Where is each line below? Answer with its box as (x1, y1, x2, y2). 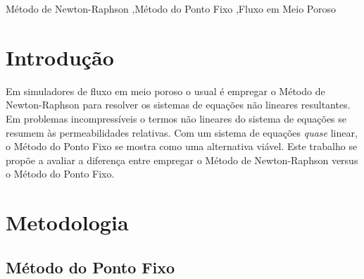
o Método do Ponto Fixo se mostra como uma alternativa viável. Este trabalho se (6, 139, 358, 154)
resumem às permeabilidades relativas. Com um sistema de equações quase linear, (6, 125, 358, 139)
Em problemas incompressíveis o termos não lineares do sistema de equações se (6, 111, 347, 125)
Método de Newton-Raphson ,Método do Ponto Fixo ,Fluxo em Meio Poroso (6, 1, 337, 15)
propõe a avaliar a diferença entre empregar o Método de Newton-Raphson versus (6, 152, 358, 167)
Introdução (6, 42, 114, 71)
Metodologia (6, 208, 129, 237)
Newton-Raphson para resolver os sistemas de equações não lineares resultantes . (6, 97, 351, 112)
